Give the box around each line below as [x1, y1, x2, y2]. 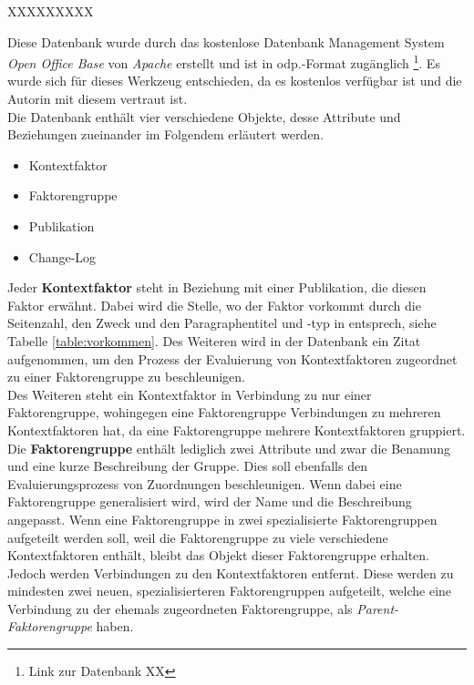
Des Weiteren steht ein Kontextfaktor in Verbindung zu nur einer [7, 384, 372, 404]
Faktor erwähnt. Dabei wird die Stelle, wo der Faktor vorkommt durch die [7, 295, 421, 314]
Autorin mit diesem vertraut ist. [7, 89, 188, 108]
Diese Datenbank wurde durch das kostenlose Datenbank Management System [7, 32, 445, 51]
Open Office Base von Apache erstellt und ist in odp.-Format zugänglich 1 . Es [7, 51, 440, 72]
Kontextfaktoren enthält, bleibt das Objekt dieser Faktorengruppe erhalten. [7, 546, 430, 565]
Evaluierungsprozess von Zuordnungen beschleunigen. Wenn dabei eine [7, 474, 402, 493]
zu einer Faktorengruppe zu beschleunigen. [7, 367, 245, 386]
